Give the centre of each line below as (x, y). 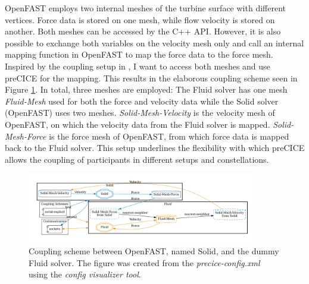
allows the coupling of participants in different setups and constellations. (137, 159)
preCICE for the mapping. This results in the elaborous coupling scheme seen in (151, 78)
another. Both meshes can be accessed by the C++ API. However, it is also (143, 31)
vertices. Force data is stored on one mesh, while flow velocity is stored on (140, 19)
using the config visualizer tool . (85, 274)
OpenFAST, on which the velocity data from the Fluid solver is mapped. (138, 124)
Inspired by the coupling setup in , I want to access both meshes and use (138, 66)
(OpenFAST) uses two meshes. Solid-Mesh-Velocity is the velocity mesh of (140, 113)
